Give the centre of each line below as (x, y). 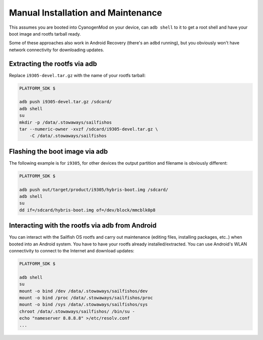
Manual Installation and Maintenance (86, 13)
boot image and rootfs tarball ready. (45, 34)
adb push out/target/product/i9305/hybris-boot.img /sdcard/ (94, 189)
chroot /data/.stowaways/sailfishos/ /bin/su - (77, 311)
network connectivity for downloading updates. (56, 50)
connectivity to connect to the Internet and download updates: (72, 251)
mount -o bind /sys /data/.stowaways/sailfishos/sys (84, 305)
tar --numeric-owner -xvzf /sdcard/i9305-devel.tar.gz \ (89, 129)
